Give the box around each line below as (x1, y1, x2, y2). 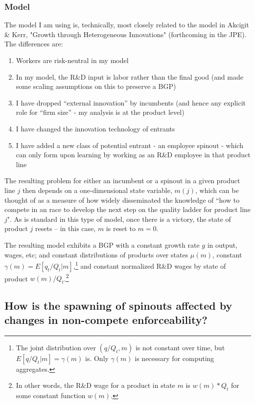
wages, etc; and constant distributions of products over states (4, 249, 188, 259)
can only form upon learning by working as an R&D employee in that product (16, 149, 251, 160)
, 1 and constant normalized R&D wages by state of (73, 259, 226, 271)
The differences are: (4, 39, 63, 49)
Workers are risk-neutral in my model (16, 55, 129, 65)
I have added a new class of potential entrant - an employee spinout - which (16, 140, 243, 150)
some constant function (16, 390, 86, 401)
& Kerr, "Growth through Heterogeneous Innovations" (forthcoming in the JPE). (4, 29, 247, 39)
